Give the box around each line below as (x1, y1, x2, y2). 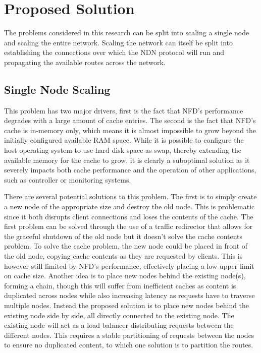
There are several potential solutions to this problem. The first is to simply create (4, 191, 257, 202)
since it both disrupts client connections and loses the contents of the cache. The (4, 211, 253, 221)
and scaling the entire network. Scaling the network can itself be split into (4, 37, 233, 47)
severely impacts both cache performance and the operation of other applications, (4, 164, 256, 175)
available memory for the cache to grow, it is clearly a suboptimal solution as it (4, 154, 250, 165)
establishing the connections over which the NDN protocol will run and (4, 47, 225, 57)
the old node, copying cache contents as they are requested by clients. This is (4, 251, 243, 261)
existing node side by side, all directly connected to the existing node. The (4, 310, 234, 320)
